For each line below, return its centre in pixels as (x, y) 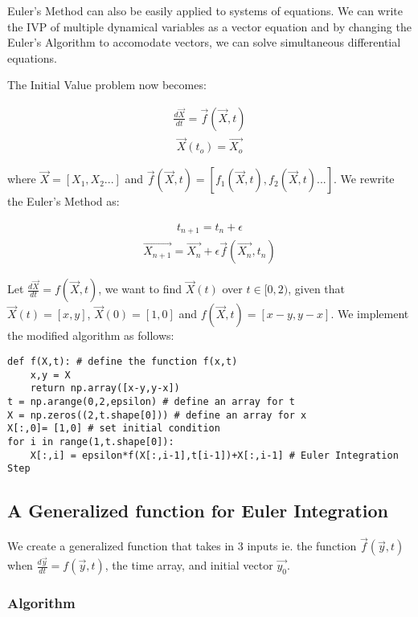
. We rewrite (364, 179)
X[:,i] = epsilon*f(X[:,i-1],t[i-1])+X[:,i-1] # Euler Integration (214, 455)
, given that (317, 289)
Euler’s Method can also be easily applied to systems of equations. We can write (205, 10)
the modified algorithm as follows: (91, 335)
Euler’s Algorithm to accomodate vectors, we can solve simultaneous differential (204, 42)
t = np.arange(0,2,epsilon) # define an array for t (151, 401)
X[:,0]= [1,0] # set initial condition (114, 429)
